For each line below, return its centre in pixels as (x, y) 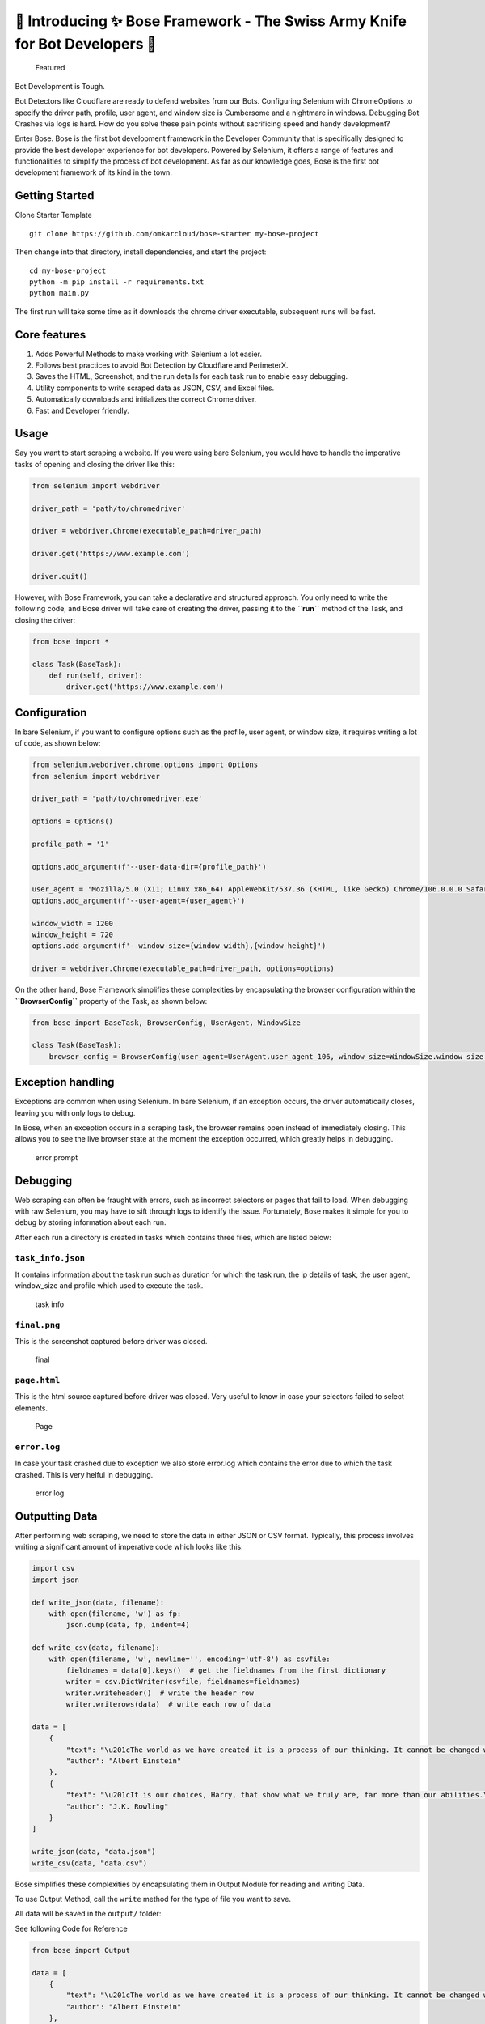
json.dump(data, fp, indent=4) (128, 1625)
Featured (50, 68)
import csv (53, 1568)
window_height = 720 (72, 935)
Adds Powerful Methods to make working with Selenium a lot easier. (149, 354)
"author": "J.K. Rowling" (117, 1806)
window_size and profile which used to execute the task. (109, 1286)
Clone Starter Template (53, 215)
